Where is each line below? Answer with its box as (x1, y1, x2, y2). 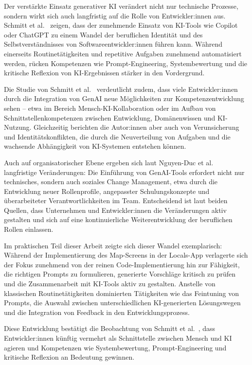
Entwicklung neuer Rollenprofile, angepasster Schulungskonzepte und (4, 186, 210, 196)
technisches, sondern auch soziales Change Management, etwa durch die (4, 176, 218, 187)
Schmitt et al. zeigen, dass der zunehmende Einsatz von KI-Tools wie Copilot (4, 20, 238, 30)
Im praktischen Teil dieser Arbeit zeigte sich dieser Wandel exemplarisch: (4, 240, 222, 250)
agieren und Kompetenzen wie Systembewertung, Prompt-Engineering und (4, 342, 227, 352)
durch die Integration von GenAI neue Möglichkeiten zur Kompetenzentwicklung (4, 93, 244, 104)
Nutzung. (4, 122, 32, 132)
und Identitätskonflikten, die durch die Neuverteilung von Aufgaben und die (4, 131, 231, 141)
